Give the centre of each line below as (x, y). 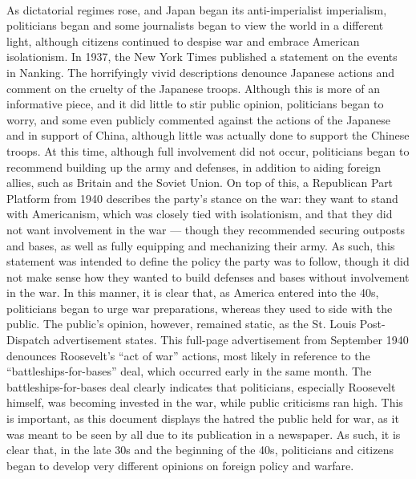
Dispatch (28, 340)
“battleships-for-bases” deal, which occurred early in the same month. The (189, 371)
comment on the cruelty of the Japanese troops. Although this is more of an (194, 88)
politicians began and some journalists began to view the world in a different (195, 25)
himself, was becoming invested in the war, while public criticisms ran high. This (205, 402)
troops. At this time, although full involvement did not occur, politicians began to (208, 150)
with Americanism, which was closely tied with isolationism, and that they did (200, 214)
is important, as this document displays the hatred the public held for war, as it (203, 418)
